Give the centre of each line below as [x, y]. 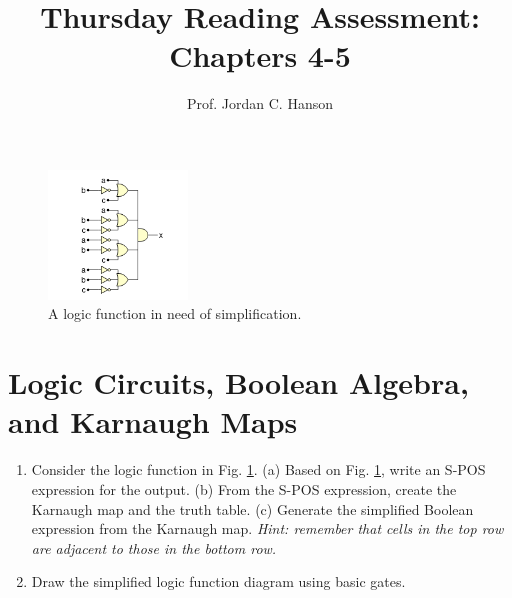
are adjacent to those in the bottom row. [154, 547]
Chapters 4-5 [260, 55]
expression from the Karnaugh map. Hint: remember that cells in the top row [267, 528]
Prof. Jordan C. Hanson [260, 103]
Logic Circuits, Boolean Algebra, [238, 382]
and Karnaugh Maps [153, 421]
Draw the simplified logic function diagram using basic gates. [218, 581]
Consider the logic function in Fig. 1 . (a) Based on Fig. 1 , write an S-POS [258, 469]
